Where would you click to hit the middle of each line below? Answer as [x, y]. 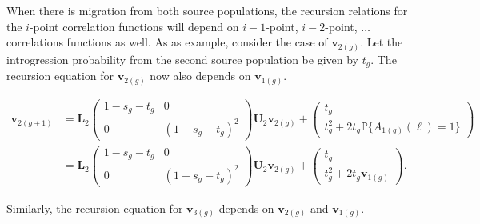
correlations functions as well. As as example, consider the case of [167, 42]
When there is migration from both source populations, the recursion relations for [207, 10]
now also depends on [200, 76]
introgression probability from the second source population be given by [182, 59]
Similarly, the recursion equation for [95, 208]
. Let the [382, 42]
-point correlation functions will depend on [134, 26]
